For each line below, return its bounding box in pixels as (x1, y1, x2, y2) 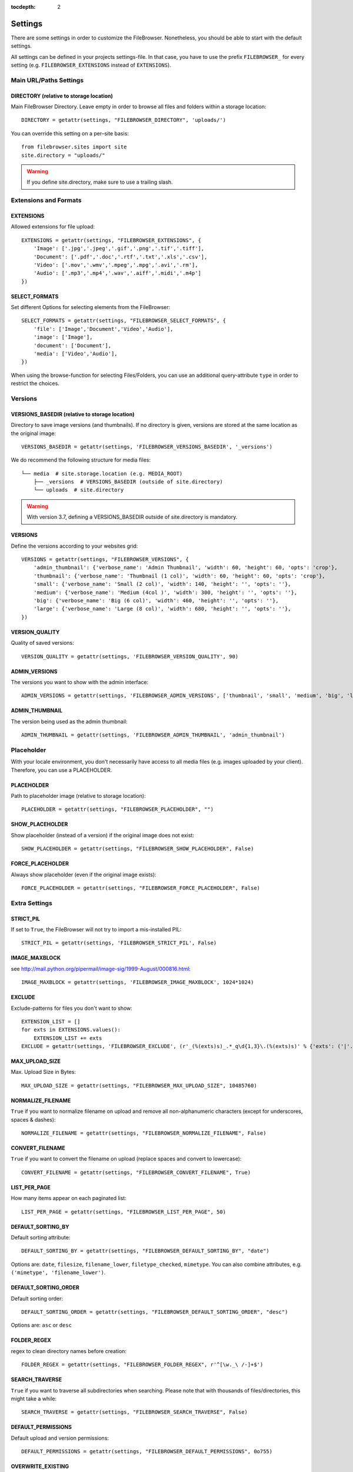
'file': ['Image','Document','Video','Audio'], (33, 326, 174, 332)
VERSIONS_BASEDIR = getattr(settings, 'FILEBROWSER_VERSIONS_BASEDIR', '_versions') (21, 443, 273, 450)
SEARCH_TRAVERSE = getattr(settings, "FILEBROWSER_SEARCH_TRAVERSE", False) (21, 1409, 248, 1415)
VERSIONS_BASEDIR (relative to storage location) (11, 410, 135, 417)
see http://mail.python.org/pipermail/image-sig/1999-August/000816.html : (11, 965, 191, 972)
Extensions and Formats (11, 196, 82, 204)
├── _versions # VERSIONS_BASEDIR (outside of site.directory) (33, 479, 223, 485)
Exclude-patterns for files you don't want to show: (11, 1004, 132, 1012)
